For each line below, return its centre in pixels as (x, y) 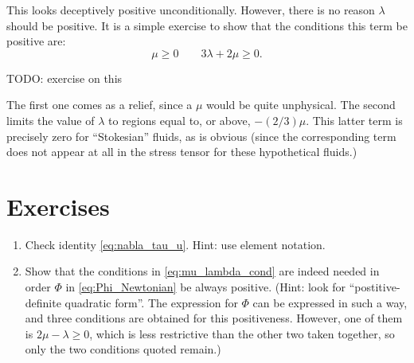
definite (43, 302)
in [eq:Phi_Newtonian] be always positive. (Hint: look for (206, 287)
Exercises (58, 206)
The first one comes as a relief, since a (100, 105)
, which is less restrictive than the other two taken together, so (242, 333)
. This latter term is (354, 120)
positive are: (36, 41)
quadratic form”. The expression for (151, 302)
